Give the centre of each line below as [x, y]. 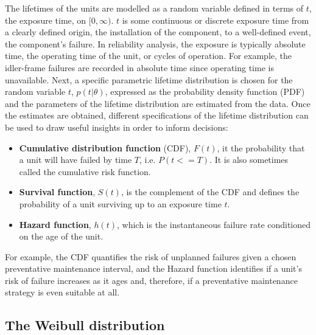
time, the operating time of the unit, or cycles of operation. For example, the [148, 56]
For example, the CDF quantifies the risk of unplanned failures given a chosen [151, 256]
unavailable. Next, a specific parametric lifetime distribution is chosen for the [149, 79]
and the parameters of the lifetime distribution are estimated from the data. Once [158, 103]
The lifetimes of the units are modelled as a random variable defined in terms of [154, 8]
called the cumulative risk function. [85, 171]
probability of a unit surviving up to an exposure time [120, 203]
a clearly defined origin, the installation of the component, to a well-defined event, [158, 32]
